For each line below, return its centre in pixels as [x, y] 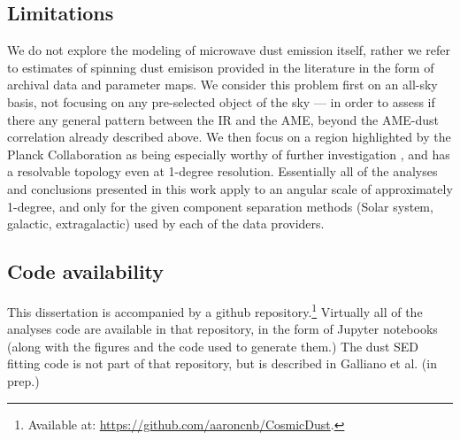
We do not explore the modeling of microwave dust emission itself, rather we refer [229, 50]
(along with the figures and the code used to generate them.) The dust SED [213, 346]
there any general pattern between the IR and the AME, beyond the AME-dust [223, 119]
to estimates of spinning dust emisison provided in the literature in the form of [221, 67]
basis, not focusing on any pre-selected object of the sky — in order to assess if [221, 101]
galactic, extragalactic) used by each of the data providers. [166, 224]
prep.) [23, 380]
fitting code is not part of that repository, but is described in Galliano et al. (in [222, 363]
